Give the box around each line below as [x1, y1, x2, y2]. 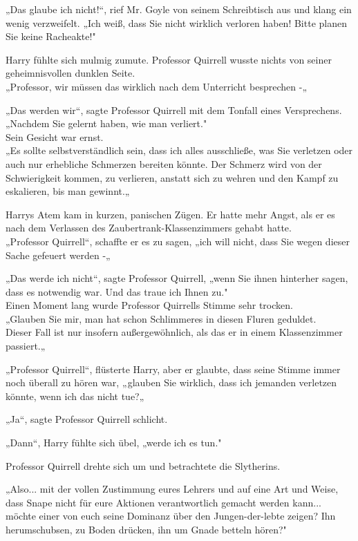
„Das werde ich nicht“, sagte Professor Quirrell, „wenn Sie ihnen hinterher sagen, [6, 271, 348, 285]
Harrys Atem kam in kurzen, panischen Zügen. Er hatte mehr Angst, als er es [6, 207, 335, 221]
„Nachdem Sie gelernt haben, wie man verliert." [6, 116, 207, 131]
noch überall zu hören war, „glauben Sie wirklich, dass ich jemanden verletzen [6, 375, 337, 390]
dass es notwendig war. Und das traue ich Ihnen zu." [6, 284, 228, 298]
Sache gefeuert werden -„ [6, 247, 111, 262]
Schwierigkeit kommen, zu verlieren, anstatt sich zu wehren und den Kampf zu [6, 170, 339, 184]
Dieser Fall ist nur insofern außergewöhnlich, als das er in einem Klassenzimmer [6, 325, 343, 339]
